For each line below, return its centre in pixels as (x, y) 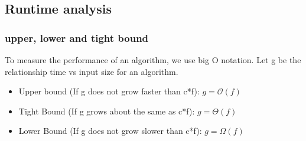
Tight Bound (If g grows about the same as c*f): (107, 111)
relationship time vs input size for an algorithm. (92, 71)
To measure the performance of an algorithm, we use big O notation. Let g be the (153, 60)
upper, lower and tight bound (77, 37)
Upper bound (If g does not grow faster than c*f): (109, 91)
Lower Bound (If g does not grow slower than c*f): (110, 131)
